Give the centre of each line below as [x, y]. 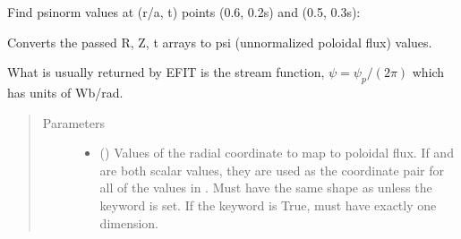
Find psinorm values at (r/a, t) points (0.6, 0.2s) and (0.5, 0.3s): [184, 12]
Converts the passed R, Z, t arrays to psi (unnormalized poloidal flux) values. [220, 42]
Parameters [73, 122]
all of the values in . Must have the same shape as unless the [266, 188]
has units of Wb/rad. [65, 92]
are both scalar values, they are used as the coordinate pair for [272, 170]
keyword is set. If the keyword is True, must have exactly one [268, 205]
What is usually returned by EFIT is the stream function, [166, 72]
